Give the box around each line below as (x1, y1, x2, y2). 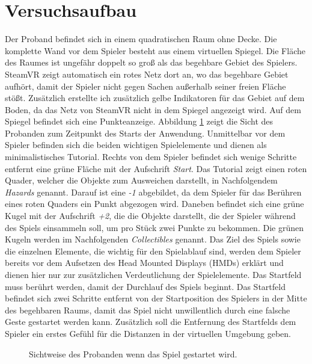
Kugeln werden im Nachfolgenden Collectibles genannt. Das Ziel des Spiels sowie (5, 233, 301, 245)
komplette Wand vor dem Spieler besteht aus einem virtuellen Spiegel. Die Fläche (5, 44, 305, 57)
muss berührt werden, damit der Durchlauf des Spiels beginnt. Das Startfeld (5, 280, 286, 292)
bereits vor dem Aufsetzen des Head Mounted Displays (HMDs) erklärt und (5, 256, 284, 269)
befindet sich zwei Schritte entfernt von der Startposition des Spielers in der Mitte (5, 292, 307, 304)
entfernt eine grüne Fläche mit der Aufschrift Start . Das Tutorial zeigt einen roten (5, 162, 307, 174)
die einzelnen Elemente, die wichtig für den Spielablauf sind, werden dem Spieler (5, 244, 301, 257)
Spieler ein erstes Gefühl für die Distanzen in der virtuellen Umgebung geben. (5, 327, 291, 339)
